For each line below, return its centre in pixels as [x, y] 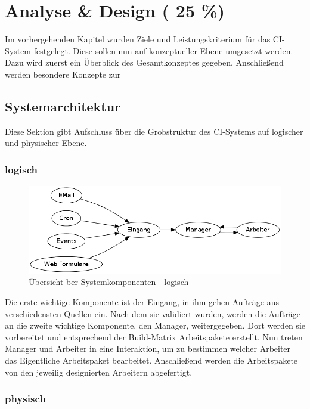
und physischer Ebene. [46, 143]
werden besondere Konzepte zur [63, 74]
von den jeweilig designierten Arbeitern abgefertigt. [99, 372]
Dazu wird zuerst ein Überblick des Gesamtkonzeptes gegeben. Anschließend [144, 62]
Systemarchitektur [63, 106]
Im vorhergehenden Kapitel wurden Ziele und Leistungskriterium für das [138, 39]
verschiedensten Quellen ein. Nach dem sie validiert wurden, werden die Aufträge [153, 313]
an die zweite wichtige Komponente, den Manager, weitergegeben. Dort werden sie [155, 325]
